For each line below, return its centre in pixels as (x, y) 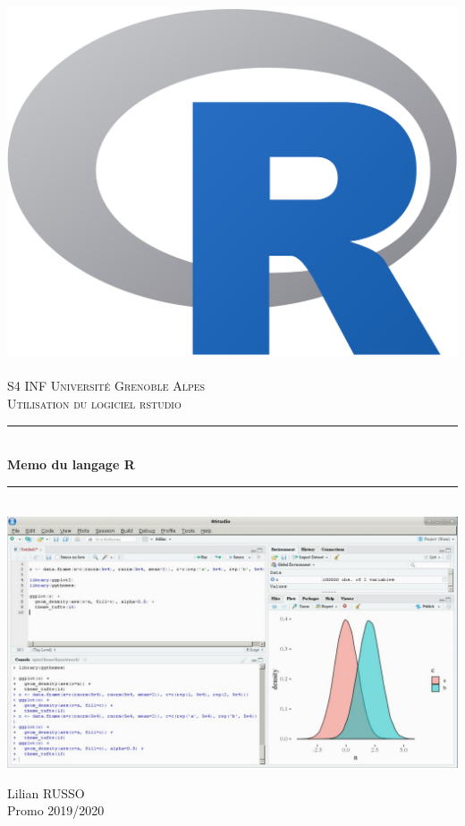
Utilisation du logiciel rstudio (94, 404)
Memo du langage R (71, 464)
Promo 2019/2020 (56, 810)
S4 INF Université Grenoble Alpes (106, 386)
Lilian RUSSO (46, 792)
